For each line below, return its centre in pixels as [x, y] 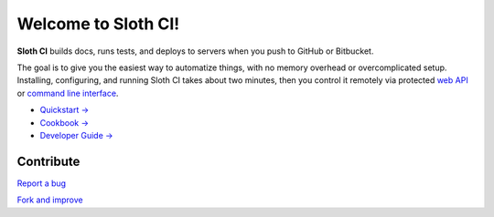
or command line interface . [68, 93]
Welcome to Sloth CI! [98, 24]
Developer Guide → [76, 135]
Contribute [48, 161]
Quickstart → [64, 110]
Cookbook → [64, 122]
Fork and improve [50, 200]
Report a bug [42, 183]
